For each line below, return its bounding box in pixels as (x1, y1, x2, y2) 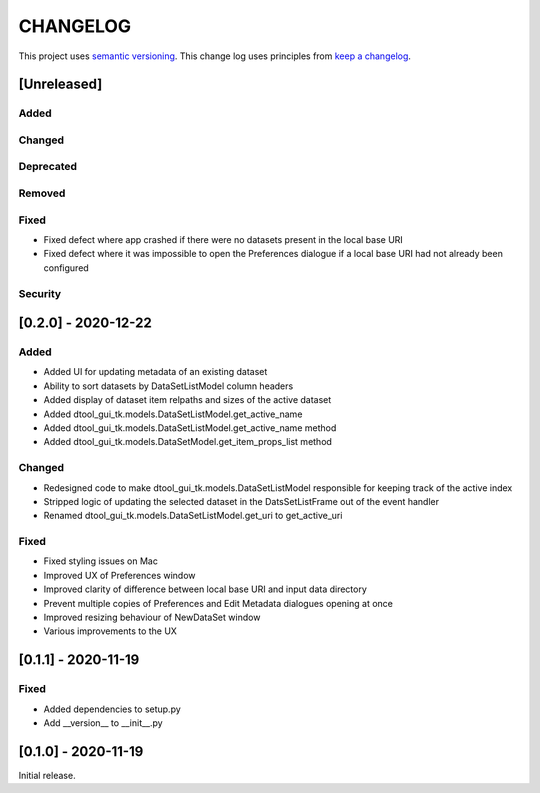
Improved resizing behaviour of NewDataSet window (43, 611, 261, 624)
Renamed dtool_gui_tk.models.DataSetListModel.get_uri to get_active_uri (43, 510, 343, 522)
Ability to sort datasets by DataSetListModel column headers (43, 380, 294, 392)
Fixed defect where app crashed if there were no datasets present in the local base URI (43, 233, 404, 245)
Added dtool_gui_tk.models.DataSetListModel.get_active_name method (43, 422, 337, 434)
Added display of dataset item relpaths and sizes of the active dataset (43, 394, 332, 406)
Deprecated (18, 160, 78, 174)
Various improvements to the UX (43, 625, 177, 637)
